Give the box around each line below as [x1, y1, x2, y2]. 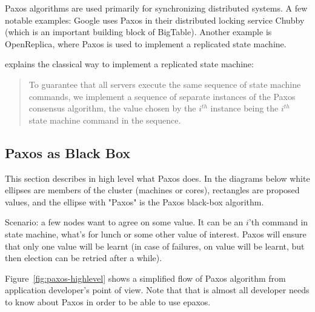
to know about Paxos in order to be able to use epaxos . [5, 295, 211, 308]
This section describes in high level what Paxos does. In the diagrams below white [5, 171, 310, 184]
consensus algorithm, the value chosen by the [28, 102, 196, 115]
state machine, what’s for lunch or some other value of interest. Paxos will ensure [5, 227, 307, 240]
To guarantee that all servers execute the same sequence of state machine [28, 78, 301, 90]
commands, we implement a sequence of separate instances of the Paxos [28, 90, 296, 102]
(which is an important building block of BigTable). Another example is [5, 25, 272, 38]
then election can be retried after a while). [5, 251, 162, 264]
